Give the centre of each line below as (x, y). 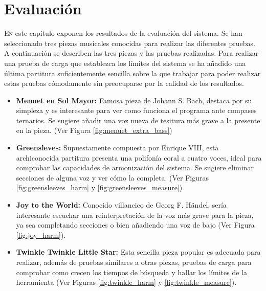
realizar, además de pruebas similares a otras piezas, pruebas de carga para (134, 262)
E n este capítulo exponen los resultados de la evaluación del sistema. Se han (123, 33)
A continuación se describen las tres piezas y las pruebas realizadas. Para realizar (131, 53)
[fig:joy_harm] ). (41, 234)
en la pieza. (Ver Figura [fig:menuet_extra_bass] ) (94, 130)
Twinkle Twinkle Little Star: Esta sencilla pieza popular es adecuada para (138, 252)
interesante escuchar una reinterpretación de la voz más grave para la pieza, (135, 215)
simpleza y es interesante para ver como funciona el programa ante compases (136, 110)
